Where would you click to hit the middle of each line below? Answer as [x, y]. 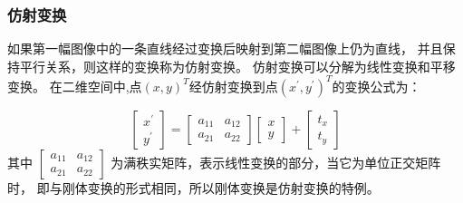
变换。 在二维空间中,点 [75, 86]
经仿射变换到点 [233, 86]
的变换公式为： [376, 86]
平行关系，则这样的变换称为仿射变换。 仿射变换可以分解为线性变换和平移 [237, 66]
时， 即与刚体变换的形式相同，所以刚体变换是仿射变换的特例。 [193, 187]
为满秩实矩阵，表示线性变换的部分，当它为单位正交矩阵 [276, 162]
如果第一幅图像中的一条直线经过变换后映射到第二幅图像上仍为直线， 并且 [225, 48]
